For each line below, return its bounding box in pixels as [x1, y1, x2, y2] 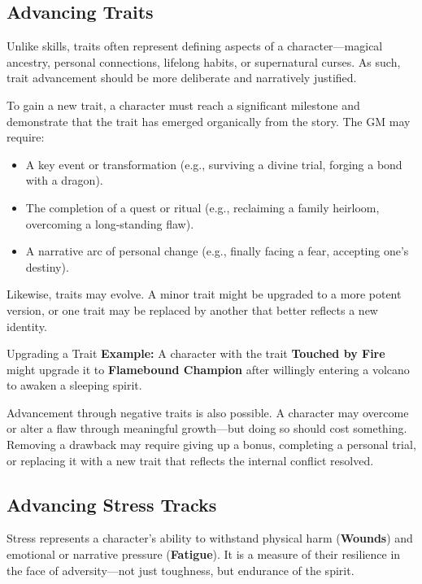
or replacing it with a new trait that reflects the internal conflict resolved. [7, 451, 374, 469]
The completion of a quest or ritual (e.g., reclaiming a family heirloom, [25, 198, 380, 216]
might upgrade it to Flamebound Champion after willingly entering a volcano [7, 360, 410, 377]
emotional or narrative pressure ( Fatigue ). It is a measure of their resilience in [7, 546, 401, 563]
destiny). [25, 258, 69, 275]
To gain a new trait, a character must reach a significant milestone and [7, 96, 360, 113]
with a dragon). [25, 172, 103, 189]
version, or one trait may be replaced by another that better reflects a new [7, 301, 378, 318]
